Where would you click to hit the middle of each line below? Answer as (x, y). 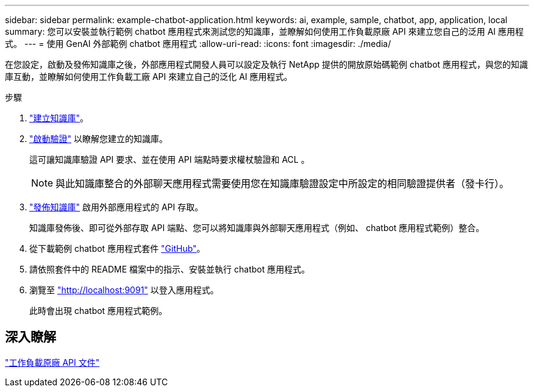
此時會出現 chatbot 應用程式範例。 (98, 311)
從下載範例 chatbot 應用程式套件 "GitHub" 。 (117, 248)
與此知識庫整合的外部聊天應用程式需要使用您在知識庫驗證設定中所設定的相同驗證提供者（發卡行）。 (283, 184)
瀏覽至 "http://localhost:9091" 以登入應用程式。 (124, 290)
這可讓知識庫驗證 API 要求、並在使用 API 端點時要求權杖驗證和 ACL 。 (169, 159)
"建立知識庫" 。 (59, 118)
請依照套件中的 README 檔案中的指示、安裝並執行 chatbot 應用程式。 (170, 269)
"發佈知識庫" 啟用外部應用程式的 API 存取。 (116, 207)
